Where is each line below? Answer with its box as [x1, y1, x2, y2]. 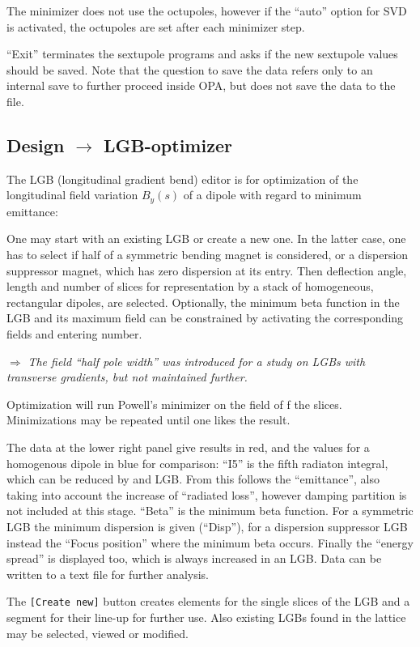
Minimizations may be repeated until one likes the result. [6, 411, 291, 428]
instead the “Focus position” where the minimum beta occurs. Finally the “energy [6, 534, 414, 551]
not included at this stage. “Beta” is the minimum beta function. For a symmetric [6, 502, 414, 519]
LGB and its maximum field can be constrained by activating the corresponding [6, 309, 404, 326]
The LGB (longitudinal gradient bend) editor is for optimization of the [6, 170, 358, 187]
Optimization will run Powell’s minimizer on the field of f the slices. [6, 395, 342, 412]
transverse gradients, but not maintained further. [6, 368, 248, 385]
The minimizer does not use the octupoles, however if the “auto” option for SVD [6, 2, 407, 19]
